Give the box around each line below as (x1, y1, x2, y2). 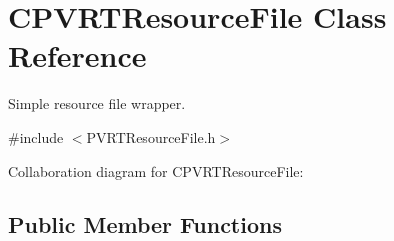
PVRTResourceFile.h (86, 126, 216, 147)
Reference (8, 35, 147, 76)
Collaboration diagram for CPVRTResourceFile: (8, 160, 304, 181)
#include (8, 126, 64, 147)
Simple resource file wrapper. (8, 93, 186, 114)
